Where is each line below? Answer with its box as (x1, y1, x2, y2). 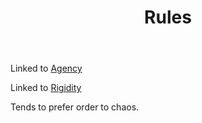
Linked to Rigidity (10, 82, 82, 94)
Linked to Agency (10, 62, 83, 75)
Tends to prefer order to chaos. (10, 101, 140, 113)
